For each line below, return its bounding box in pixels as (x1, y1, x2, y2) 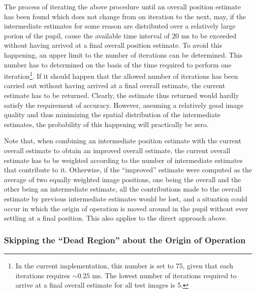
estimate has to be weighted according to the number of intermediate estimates (4, 155, 243, 165)
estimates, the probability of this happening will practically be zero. (4, 119, 209, 129)
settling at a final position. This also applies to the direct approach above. (4, 213, 227, 223)
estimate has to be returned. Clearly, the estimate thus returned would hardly (4, 90, 239, 100)
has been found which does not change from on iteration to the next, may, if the (4, 11, 246, 21)
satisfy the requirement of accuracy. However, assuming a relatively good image (4, 99, 244, 110)
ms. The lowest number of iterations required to (92, 270, 237, 280)
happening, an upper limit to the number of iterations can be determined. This (4, 49, 243, 60)
